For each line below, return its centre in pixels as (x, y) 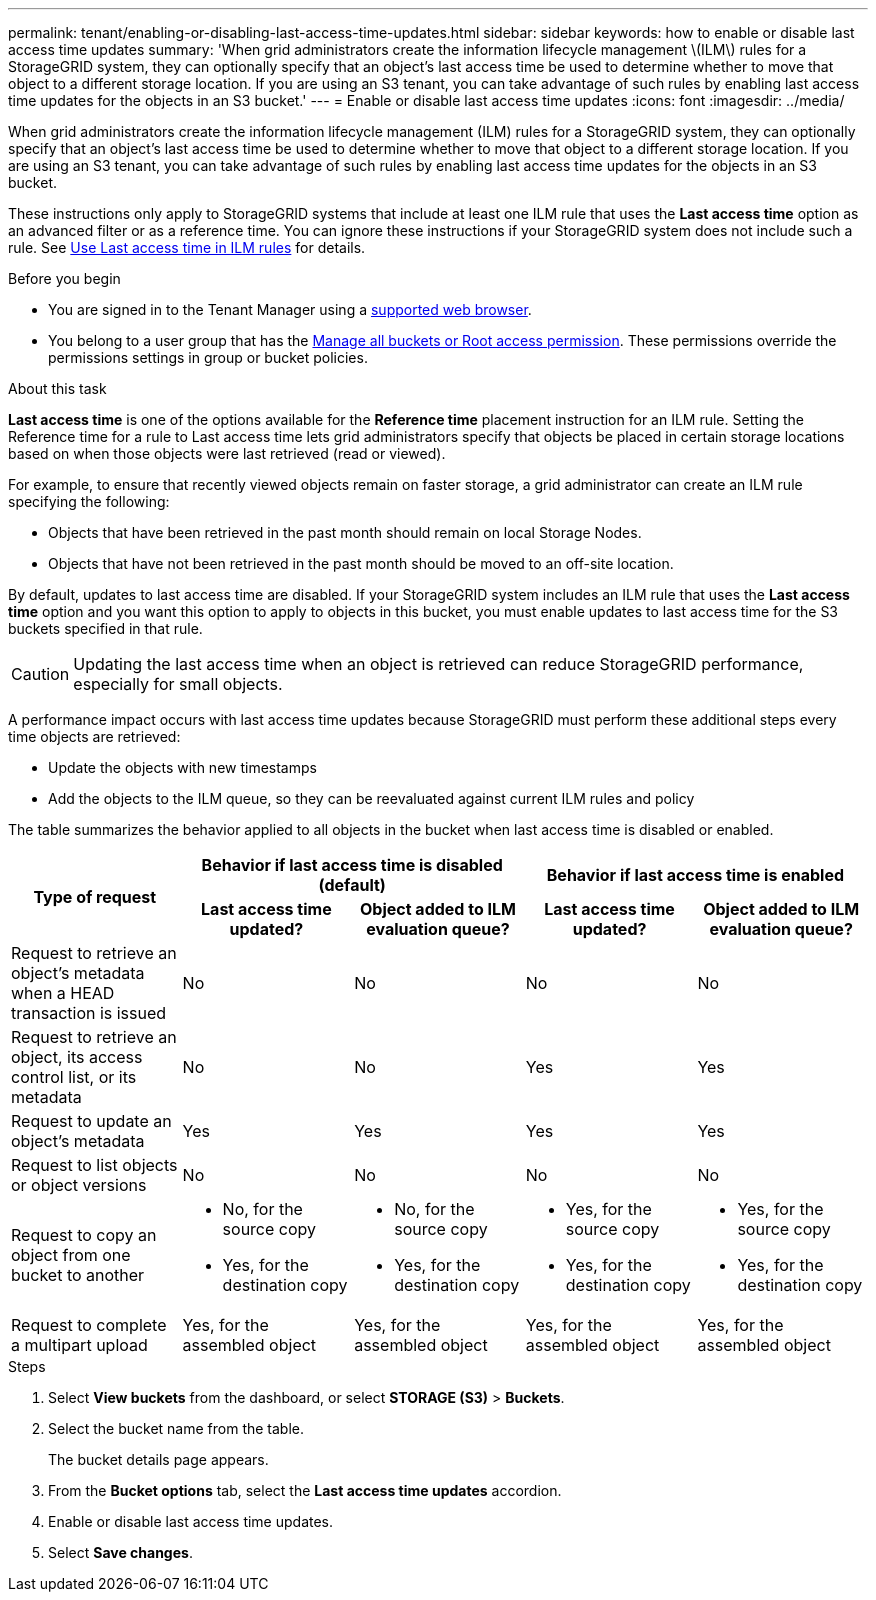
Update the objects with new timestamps (182, 767)
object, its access (77, 1057)
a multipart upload (79, 1345)
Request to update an (91, 1121)
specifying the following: (89, 501)
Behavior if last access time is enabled (695, 875)
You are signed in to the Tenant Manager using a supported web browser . (290, 309)
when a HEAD (63, 993)
